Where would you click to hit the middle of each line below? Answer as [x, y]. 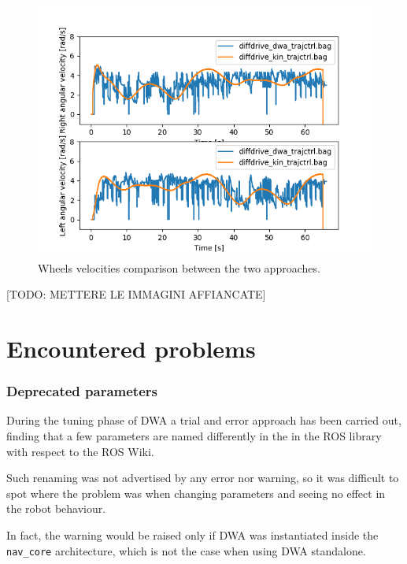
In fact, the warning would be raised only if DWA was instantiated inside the [192, 534]
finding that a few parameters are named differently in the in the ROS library [194, 435]
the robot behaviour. [56, 508]
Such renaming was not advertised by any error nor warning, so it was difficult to [203, 478]
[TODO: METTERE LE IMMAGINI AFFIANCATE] [136, 294]
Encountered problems [131, 348]
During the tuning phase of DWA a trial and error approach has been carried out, [204, 420]
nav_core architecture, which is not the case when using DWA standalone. [186, 550]
